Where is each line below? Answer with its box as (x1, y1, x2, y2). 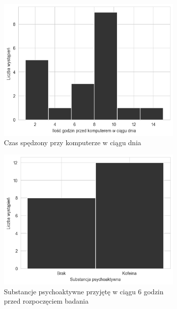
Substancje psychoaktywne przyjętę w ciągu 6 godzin (4, 286, 164, 296)
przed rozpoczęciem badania (4, 296, 88, 306)
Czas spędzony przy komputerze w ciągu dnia (4, 137, 142, 148)
